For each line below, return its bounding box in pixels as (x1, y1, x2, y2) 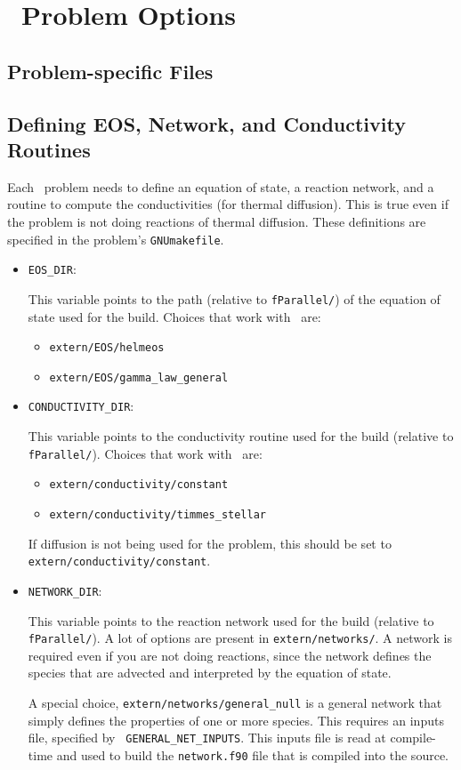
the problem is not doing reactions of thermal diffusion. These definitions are (7, 212, 426, 230)
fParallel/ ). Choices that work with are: (28, 444, 263, 462)
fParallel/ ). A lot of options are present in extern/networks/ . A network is (28, 629, 452, 647)
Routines (7, 135, 91, 163)
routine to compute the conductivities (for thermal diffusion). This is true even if (7, 195, 449, 213)
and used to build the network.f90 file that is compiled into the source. (56, 745, 449, 764)
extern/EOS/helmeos (49, 341, 165, 355)
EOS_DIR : (28, 260, 77, 278)
